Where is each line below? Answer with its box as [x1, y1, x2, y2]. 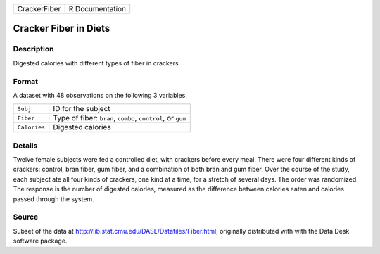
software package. [13, 236, 68, 246]
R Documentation [68, 4, 127, 13]
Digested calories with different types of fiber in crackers [13, 58, 179, 67]
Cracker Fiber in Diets [13, 23, 110, 34]
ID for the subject [53, 104, 110, 114]
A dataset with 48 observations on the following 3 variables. [13, 91, 188, 99]
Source [13, 212, 39, 222]
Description [13, 44, 54, 54]
